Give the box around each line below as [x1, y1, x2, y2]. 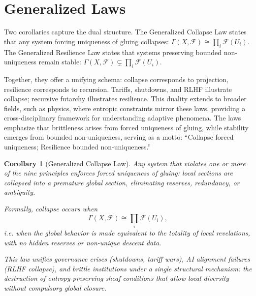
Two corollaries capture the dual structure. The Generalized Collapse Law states [4, 27, 247, 37]
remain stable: [38, 57, 81, 67]
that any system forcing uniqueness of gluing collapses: [4, 36, 169, 46]
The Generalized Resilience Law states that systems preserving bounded [4, 47, 222, 57]
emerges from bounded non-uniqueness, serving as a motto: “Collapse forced [4, 132, 234, 142]
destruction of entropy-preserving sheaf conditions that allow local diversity [4, 273, 229, 283]
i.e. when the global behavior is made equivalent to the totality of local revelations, [4, 227, 250, 237]
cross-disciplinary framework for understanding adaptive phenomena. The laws [4, 113, 241, 123]
